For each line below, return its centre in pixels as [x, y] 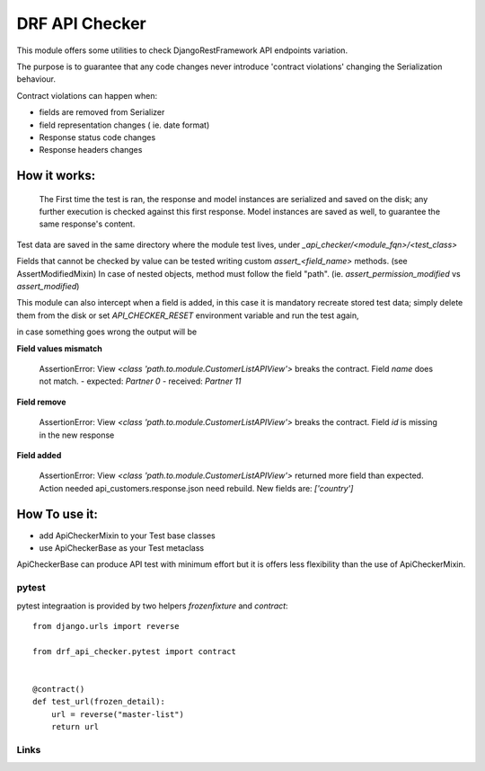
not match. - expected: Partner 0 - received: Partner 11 [140, 381]
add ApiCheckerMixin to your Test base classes [127, 536]
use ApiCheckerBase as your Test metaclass [122, 548]
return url [75, 727]
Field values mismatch [59, 348]
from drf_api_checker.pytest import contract [135, 651]
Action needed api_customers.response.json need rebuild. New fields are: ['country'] [196, 488]
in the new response [77, 435]
